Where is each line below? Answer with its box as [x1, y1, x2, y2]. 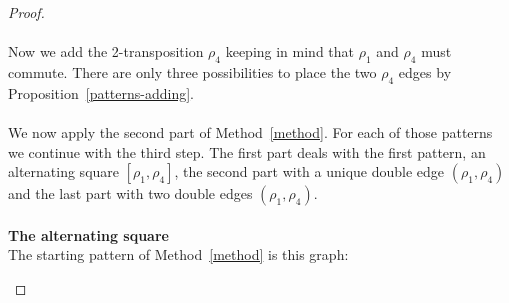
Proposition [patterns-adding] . [8, 82, 195, 103]
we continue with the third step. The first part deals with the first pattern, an [8, 141, 486, 162]
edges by [398, 61, 452, 82]
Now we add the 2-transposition [8, 41, 204, 62]
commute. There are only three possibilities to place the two [8, 61, 377, 82]
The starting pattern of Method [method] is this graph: [8, 244, 349, 265]
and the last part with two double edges [8, 183, 253, 204]
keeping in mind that [225, 41, 355, 62]
